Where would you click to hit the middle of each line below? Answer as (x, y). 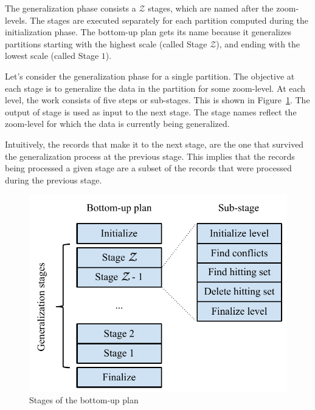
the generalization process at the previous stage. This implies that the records (150, 156)
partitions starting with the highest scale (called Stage (106, 43)
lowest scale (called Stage (52, 56)
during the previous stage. (54, 179)
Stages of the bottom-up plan (84, 400)
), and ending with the (258, 43)
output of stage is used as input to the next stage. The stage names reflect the (151, 111)
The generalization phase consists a (71, 8)
